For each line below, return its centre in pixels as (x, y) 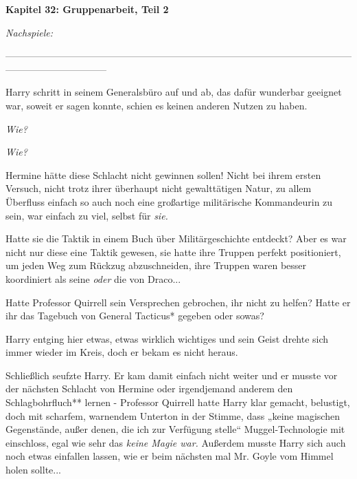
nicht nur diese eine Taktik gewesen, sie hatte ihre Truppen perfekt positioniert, (173, 252)
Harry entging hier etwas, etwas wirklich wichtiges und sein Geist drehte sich (167, 338)
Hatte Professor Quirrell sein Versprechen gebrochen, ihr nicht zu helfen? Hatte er (178, 302)
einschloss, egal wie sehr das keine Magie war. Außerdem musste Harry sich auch (176, 442)
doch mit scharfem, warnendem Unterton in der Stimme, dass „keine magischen (173, 415)
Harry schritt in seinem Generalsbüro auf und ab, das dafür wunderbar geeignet (174, 92)
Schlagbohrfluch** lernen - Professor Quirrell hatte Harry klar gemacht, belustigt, (178, 402)
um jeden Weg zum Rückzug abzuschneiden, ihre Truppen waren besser (156, 265)
